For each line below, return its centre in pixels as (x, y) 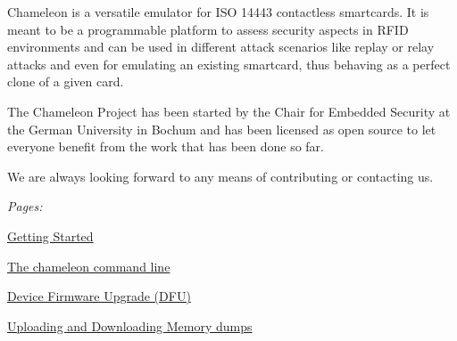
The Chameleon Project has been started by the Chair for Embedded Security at (229, 111)
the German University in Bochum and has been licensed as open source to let (222, 129)
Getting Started (50, 235)
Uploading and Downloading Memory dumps (130, 325)
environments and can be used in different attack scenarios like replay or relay (221, 47)
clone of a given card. (66, 81)
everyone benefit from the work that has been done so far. (166, 146)
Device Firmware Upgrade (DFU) (99, 296)
